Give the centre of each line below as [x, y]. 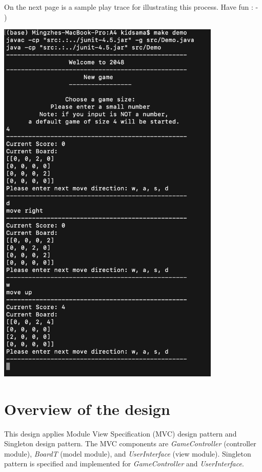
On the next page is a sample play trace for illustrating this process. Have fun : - [131, 7]
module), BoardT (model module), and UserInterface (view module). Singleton [128, 453]
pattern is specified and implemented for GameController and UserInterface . [124, 464]
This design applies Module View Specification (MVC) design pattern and [120, 433]
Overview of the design [87, 409]
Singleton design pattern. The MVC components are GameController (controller [130, 443]
